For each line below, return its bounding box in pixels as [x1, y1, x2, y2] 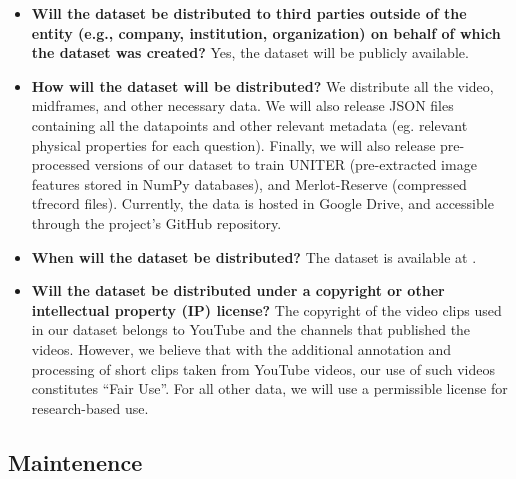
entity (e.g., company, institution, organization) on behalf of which [31, 22, 501, 43]
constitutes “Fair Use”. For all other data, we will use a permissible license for [31, 378, 508, 399]
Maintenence [8, 446, 143, 477]
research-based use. [31, 397, 149, 418]
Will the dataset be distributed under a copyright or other [31, 280, 445, 301]
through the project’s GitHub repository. [31, 212, 282, 233]
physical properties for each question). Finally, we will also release [31, 134, 436, 155]
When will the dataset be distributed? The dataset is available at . [31, 246, 477, 267]
